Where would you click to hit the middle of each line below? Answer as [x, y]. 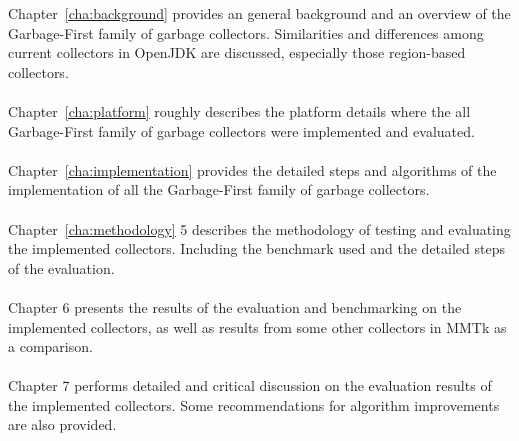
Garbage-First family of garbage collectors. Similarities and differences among [246, 32]
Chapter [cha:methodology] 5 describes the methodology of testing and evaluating [259, 228]
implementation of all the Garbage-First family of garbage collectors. [219, 189]
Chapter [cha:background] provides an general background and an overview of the [259, 13]
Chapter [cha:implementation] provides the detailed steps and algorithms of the [252, 169]
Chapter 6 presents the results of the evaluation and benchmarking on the [235, 306]
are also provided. [62, 424]
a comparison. [50, 346]
